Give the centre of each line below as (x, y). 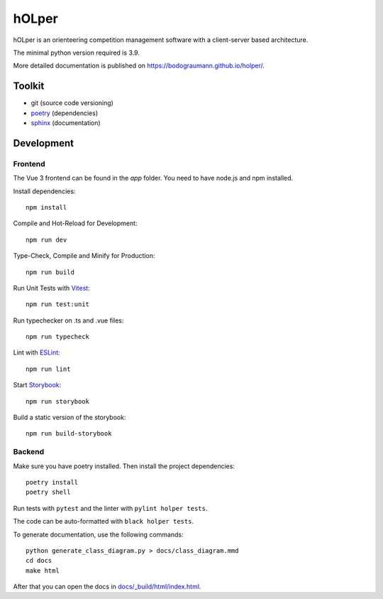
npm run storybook (58, 401)
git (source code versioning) (72, 103)
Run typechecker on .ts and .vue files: (68, 320)
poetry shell (48, 492)
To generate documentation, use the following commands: (98, 534)
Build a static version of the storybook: (70, 417)
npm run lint (48, 369)
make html (43, 571)
